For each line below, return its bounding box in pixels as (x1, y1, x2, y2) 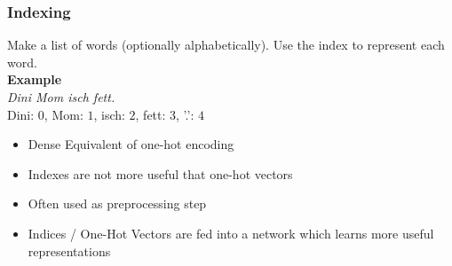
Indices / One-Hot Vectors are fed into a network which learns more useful (28, 223, 434, 242)
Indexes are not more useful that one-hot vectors (28, 164, 293, 183)
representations (28, 241, 111, 260)
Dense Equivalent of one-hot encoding (28, 135, 234, 153)
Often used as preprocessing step (28, 194, 207, 213)
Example (7, 70, 62, 89)
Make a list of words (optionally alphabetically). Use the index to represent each (7, 35, 445, 54)
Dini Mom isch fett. (7, 88, 115, 106)
